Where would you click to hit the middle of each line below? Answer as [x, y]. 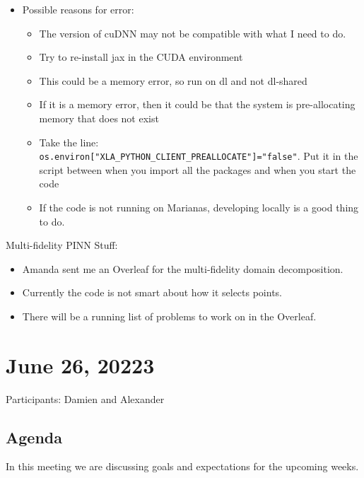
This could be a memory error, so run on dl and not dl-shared [173, 80]
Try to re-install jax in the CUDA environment [141, 57]
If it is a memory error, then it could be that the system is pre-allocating [197, 104]
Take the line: [69, 142]
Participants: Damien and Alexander [85, 398]
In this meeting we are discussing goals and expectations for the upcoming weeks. [182, 466]
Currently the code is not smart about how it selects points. [152, 292]
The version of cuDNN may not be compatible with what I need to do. [193, 33]
